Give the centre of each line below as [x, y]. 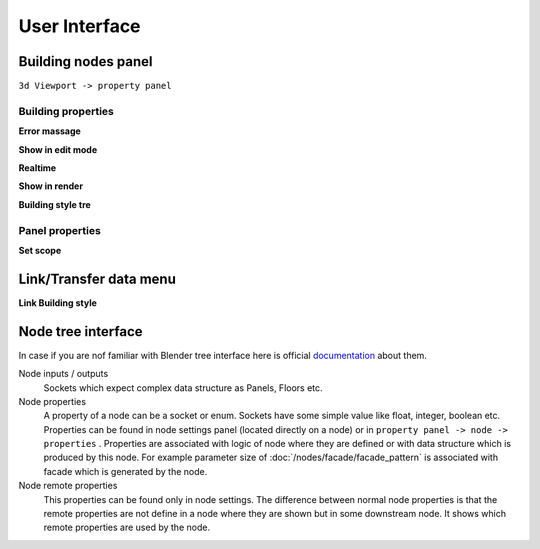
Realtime [37, 167]
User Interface [79, 26]
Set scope [40, 250]
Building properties [66, 111]
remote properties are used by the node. [126, 527]
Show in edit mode [58, 149]
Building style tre [55, 204]
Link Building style [57, 302]
